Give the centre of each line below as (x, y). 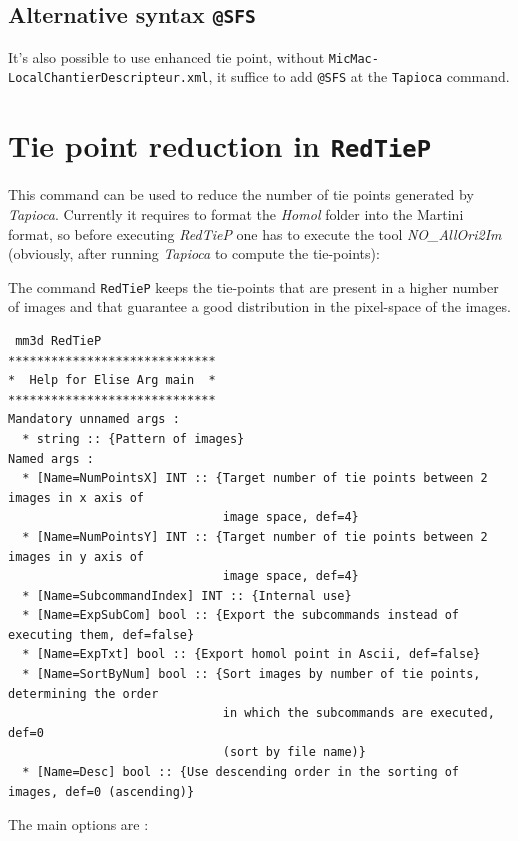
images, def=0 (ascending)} (101, 791)
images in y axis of (76, 556)
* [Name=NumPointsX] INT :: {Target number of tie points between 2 (255, 478)
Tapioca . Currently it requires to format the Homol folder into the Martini (236, 213)
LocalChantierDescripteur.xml (108, 78)
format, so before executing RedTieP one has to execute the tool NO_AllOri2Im (255, 233)
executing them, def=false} (101, 634)
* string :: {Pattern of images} (133, 438)
